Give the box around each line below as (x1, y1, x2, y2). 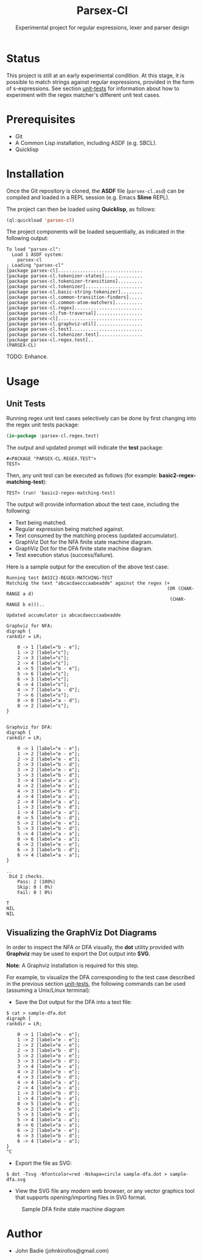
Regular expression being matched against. (15, 525, 124, 533)
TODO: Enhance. (6, 353, 49, 360)
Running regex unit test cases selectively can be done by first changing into (6, 415, 197, 422)
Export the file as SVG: (15, 1159, 72, 1167)
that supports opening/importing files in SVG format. (15, 1194, 147, 1201)
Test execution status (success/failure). (15, 551, 114, 559)
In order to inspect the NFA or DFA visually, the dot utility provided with (6, 944, 184, 951)
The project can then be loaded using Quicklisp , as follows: (6, 205, 156, 213)
